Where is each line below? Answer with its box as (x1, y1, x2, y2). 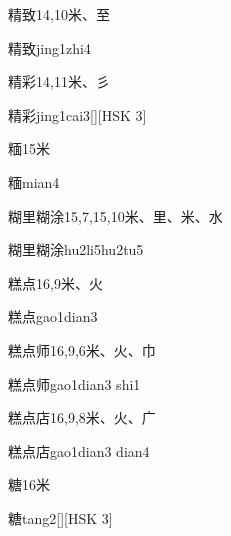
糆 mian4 (8, 171, 60, 192)
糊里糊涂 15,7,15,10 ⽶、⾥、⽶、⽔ (8, 205, 223, 226)
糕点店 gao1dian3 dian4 (8, 440, 150, 461)
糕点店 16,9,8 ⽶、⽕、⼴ (8, 407, 156, 428)
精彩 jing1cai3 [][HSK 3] (8, 104, 147, 125)
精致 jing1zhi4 (8, 37, 91, 58)
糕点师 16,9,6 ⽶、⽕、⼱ (8, 339, 156, 360)
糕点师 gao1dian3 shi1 (8, 373, 141, 394)
